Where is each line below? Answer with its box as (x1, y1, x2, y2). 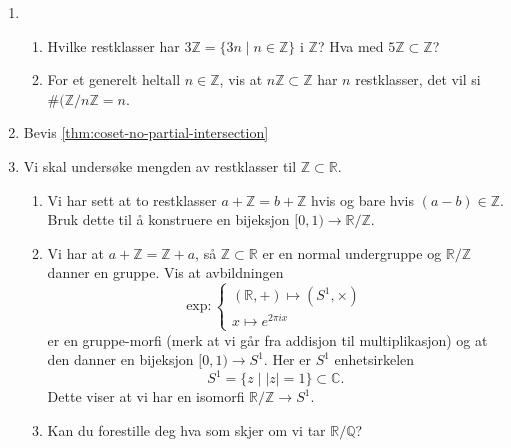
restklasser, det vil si (355, 69, 481, 90)
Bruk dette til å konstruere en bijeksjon (47, 209, 290, 230)
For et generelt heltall (47, 69, 181, 90)
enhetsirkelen (334, 349, 415, 370)
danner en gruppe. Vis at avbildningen (47, 262, 284, 283)
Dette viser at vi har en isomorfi (47, 386, 245, 407)
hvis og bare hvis (311, 189, 414, 210)
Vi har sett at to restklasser (47, 189, 217, 210)
